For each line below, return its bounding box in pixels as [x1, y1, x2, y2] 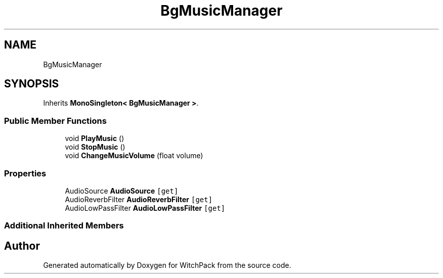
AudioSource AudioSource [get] [65, 186, 179, 195]
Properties [4, 168, 47, 178]
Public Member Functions [4, 115, 107, 126]
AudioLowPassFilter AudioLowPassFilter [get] [65, 203, 226, 212]
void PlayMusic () [65, 134, 124, 143]
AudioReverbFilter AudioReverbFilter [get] [65, 195, 213, 204]
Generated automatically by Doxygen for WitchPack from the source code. [43, 261, 291, 270]
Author [4, 239, 40, 252]
